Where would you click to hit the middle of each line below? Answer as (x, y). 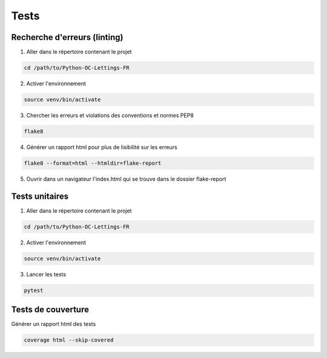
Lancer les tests (46, 274)
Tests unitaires (40, 196)
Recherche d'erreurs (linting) (67, 37)
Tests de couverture (50, 310)
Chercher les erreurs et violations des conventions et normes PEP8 (110, 115)
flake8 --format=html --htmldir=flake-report (93, 163)
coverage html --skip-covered (69, 340)
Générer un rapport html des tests (54, 324)
